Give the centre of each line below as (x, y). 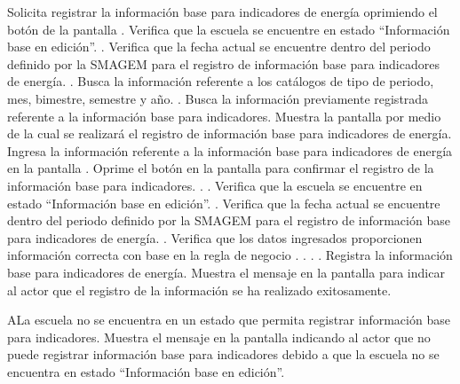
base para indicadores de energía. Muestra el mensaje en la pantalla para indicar (226, 272)
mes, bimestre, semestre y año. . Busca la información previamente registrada (218, 98)
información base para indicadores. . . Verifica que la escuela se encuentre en (215, 185)
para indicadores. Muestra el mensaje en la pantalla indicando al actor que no (219, 337)
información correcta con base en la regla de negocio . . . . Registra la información (230, 255)
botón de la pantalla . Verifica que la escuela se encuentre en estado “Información (229, 29)
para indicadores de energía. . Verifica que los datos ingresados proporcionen (215, 237)
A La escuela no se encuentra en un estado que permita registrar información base (229, 320)
